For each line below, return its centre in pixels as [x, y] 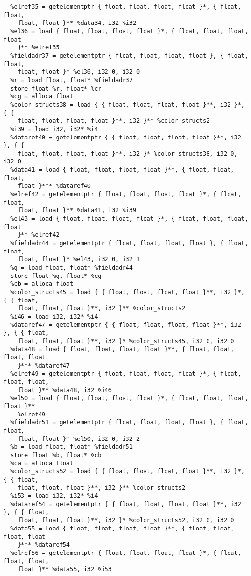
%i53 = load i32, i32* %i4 [54, 496]
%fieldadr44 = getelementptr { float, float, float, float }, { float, [129, 243]
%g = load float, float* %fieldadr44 [72, 268]
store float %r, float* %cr [56, 88]
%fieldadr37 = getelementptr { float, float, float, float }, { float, [129, 56]
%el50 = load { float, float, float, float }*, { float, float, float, [129, 398]
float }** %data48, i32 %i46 [64, 390]
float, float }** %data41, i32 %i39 [77, 211]
